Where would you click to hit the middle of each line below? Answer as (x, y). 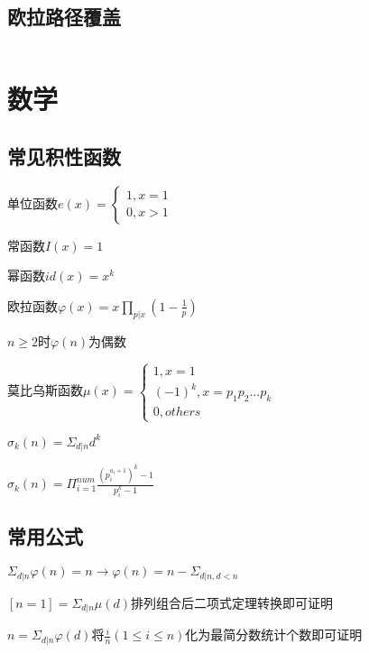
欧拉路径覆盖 (64, 17)
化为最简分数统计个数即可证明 (274, 635)
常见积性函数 (64, 156)
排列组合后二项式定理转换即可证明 (232, 602)
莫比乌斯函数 (45, 390)
